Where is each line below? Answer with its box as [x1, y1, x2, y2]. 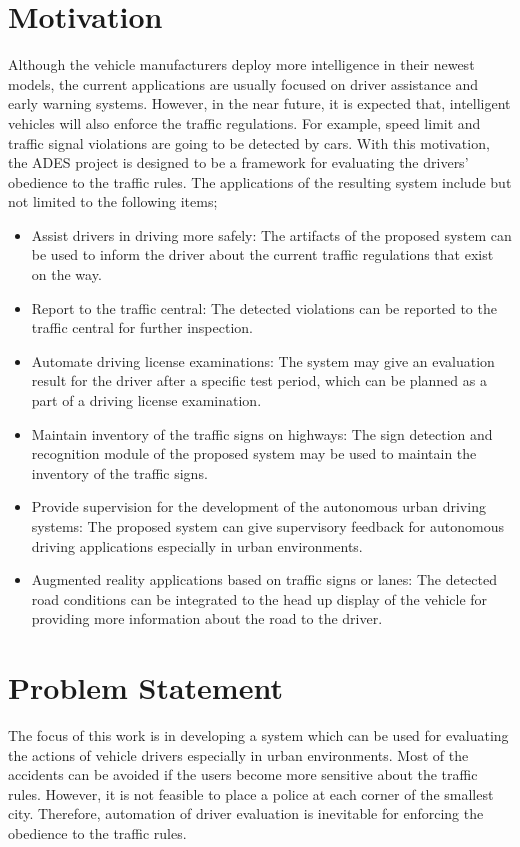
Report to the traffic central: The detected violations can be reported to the [31, 297, 497, 318]
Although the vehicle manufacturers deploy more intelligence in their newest [8, 54, 475, 75]
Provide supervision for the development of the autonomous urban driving [31, 496, 486, 517]
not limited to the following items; [8, 191, 218, 212]
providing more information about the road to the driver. [31, 608, 383, 629]
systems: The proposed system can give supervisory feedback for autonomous [31, 516, 504, 536]
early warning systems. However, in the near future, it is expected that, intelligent [8, 93, 511, 114]
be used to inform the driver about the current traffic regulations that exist [31, 244, 494, 265]
